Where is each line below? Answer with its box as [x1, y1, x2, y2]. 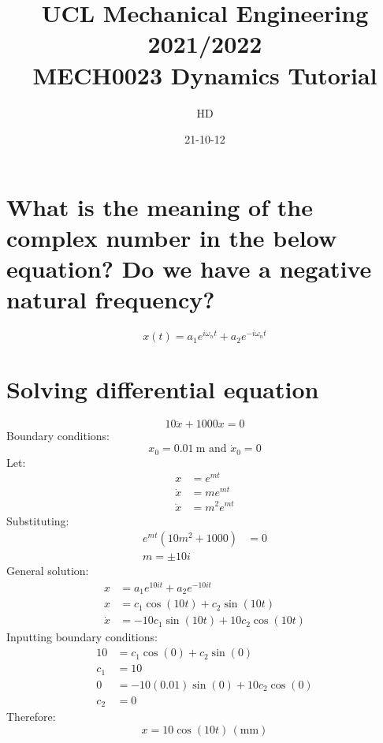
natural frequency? [6, 283, 215, 315]
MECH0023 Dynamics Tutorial [32, 58, 377, 91]
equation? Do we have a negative [6, 252, 372, 285]
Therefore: [6, 708, 56, 725]
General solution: [6, 562, 89, 579]
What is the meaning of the [6, 190, 313, 222]
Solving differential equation [6, 373, 319, 405]
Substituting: [6, 512, 69, 528]
